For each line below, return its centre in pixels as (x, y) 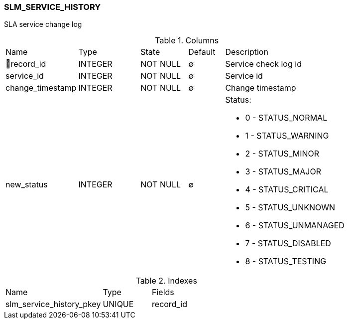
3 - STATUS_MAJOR (283, 172)
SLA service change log (43, 24)
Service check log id (263, 64)
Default (202, 52)
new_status (27, 185)
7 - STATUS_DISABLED (288, 243)
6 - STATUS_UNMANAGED (295, 226)
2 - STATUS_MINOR (282, 154)
